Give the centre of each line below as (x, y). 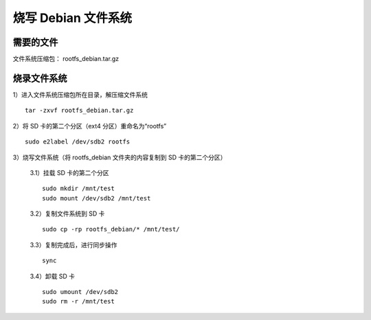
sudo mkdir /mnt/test (78, 188)
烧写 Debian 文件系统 (72, 18)
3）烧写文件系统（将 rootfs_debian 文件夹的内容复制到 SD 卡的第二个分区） (120, 157)
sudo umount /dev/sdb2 (80, 292)
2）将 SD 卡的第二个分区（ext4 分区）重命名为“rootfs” (90, 126)
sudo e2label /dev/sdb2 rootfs (78, 142)
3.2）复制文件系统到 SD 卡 (67, 214)
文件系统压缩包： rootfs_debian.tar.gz (66, 59)
